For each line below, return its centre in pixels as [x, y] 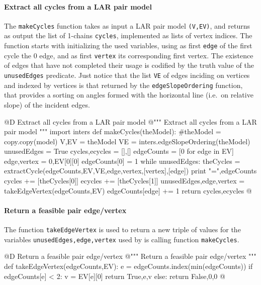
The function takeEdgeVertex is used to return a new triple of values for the [122, 229]
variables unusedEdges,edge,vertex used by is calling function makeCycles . [122, 239]
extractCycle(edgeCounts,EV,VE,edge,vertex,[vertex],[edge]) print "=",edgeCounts [130, 171]
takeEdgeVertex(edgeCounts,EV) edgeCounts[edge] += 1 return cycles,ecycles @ [128, 190]
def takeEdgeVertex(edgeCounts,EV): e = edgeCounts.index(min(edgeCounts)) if [128, 266]
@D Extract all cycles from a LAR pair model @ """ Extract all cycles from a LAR [130, 121]
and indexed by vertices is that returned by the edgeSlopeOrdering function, [123, 85]
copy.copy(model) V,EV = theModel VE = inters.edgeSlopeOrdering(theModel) [127, 141]
